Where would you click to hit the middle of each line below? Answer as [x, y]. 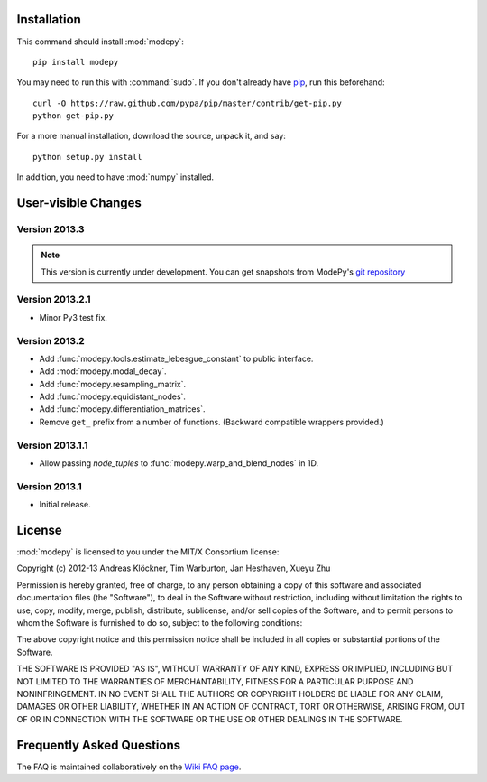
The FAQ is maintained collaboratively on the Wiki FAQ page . [129, 767]
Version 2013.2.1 [54, 300]
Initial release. [65, 505]
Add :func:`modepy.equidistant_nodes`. [113, 396]
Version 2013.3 [51, 229]
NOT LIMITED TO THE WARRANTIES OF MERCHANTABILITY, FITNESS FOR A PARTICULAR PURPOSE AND [215, 681]
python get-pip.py [74, 116]
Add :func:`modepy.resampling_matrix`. [113, 384]
